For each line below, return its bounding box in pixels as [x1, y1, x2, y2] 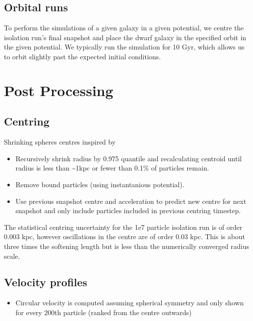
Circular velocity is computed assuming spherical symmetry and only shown [15, 297, 244, 308]
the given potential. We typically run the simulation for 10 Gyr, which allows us [4, 42, 245, 52]
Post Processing [4, 80, 113, 100]
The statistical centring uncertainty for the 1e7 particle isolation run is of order [4, 222, 242, 232]
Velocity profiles [4, 274, 87, 290]
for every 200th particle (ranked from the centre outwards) [15, 307, 192, 317]
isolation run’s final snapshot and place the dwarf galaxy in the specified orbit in [4, 32, 247, 42]
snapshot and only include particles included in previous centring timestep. [15, 205, 241, 216]
